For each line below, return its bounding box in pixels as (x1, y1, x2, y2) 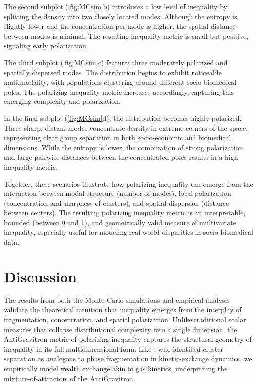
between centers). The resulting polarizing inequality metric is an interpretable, (4, 207, 246, 218)
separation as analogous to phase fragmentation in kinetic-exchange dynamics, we (4, 353, 252, 364)
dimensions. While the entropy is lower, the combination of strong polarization (4, 142, 243, 152)
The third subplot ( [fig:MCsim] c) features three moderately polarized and (4, 57, 228, 67)
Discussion (4, 266, 77, 286)
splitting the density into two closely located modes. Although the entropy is (4, 11, 237, 21)
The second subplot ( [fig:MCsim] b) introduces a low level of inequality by (4, 1, 227, 11)
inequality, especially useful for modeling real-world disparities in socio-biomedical (4, 227, 253, 237)
